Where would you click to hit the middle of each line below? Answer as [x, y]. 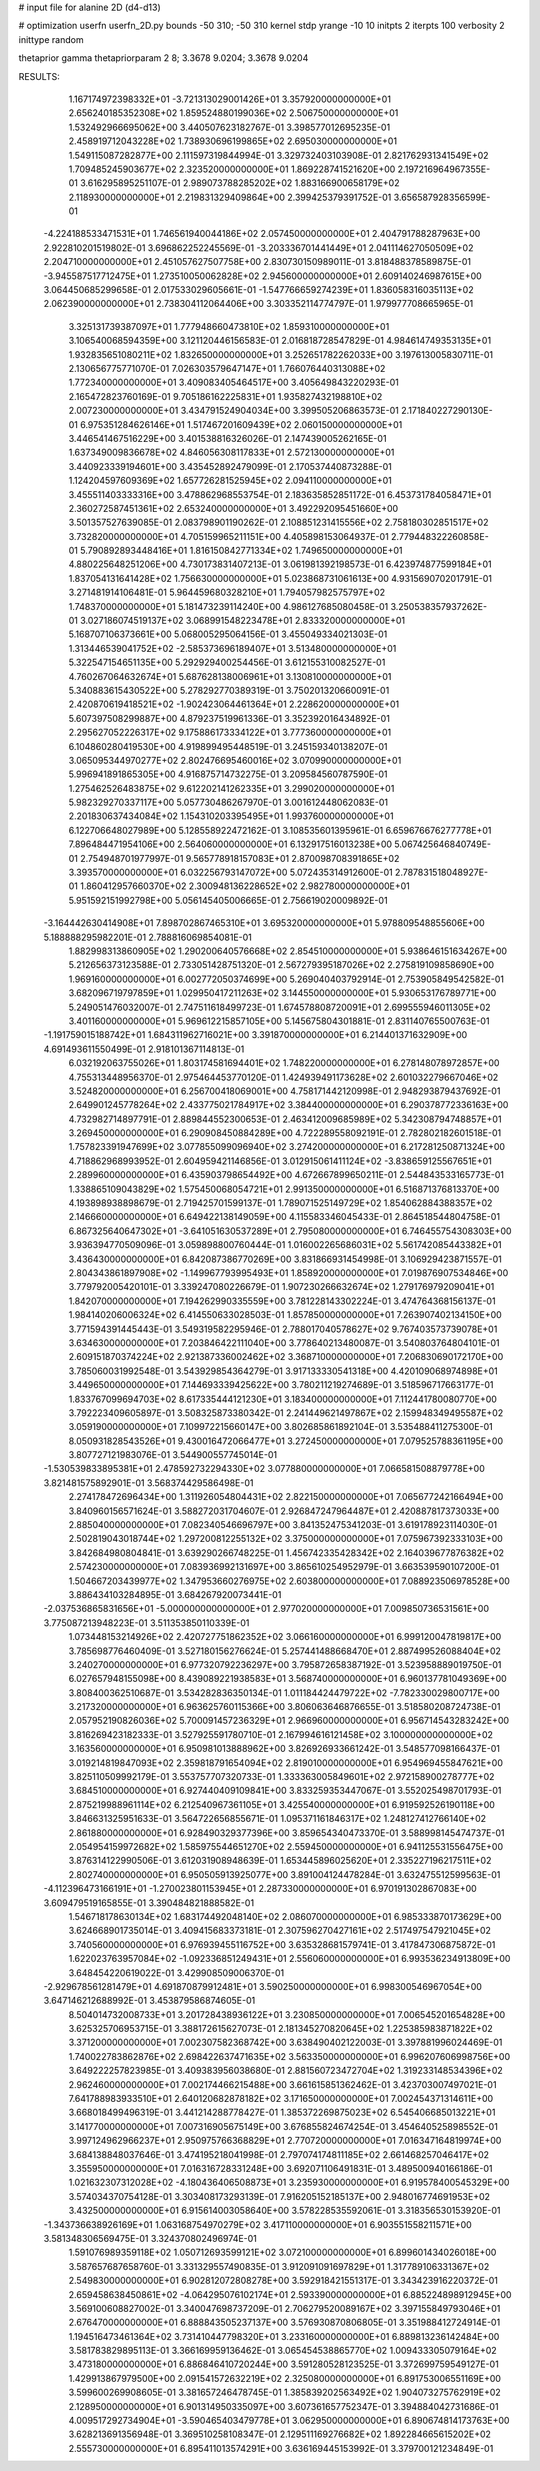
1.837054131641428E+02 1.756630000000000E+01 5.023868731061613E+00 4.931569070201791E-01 [280, 578]
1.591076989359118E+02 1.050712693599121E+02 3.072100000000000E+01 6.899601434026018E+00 [282, 2252]
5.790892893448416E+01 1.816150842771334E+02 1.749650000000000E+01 [241, 551]
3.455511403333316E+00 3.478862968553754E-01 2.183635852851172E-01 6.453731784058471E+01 [280, 494]
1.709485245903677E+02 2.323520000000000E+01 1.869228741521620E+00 [232, 169]
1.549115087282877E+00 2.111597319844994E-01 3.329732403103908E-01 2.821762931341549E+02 [278, 155]
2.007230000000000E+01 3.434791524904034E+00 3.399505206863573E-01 [233, 411]
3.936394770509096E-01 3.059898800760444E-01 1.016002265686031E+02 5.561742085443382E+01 [285, 1245]
